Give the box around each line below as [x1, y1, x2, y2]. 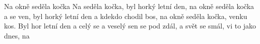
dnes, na [4, 30, 30, 40]
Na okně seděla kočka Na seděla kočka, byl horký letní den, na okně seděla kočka [4, 1, 254, 11]
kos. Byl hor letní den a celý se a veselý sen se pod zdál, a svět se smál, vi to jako [4, 20, 256, 31]
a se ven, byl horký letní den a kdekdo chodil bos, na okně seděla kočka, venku [4, 10, 247, 21]
